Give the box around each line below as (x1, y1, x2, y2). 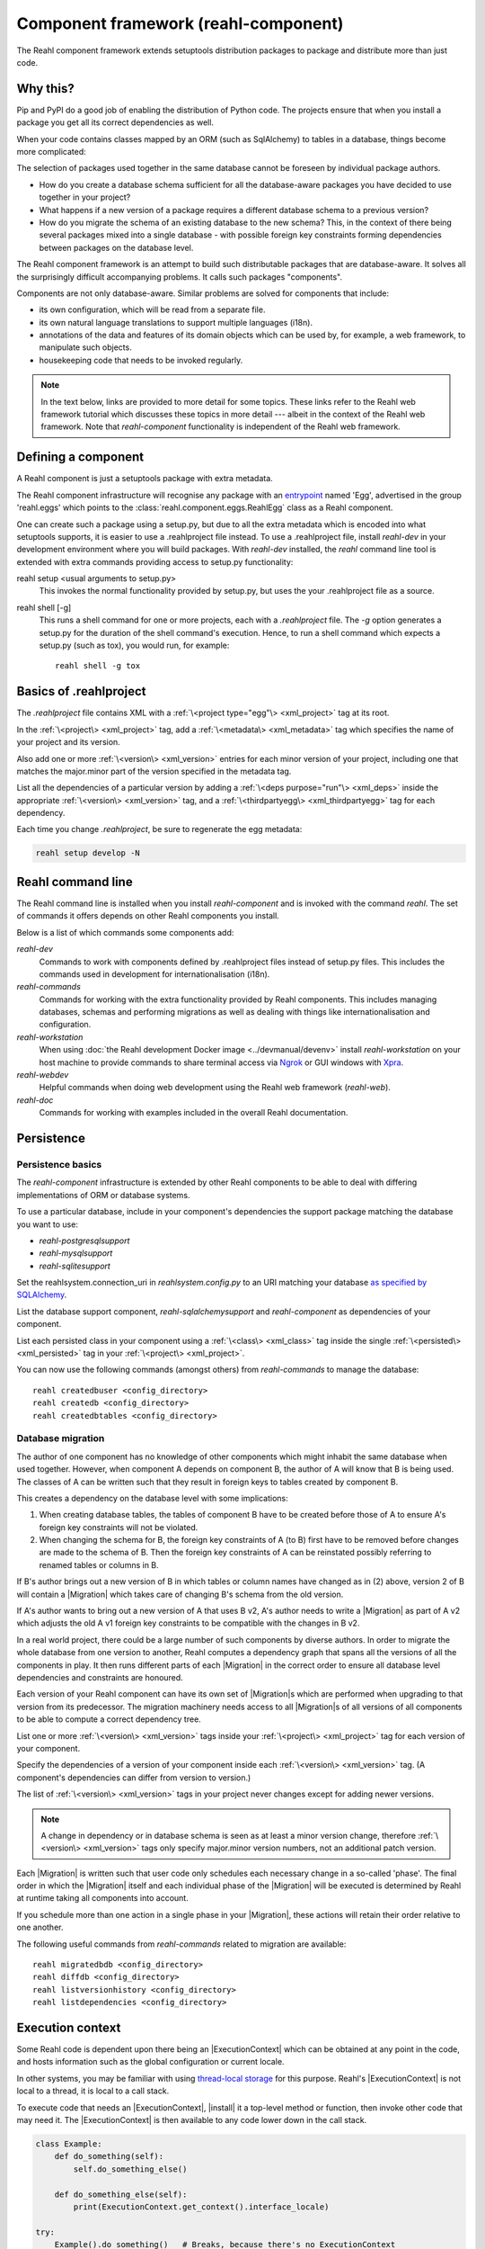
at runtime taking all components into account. (16, 1893, 189, 1904)
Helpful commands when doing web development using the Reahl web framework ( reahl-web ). (39, 1082, 391, 1093)
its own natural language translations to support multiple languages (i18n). (39, 317, 313, 327)
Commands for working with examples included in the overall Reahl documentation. (39, 1107, 348, 1118)
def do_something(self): (54, 2151, 164, 2162)
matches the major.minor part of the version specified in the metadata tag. (16, 766, 292, 776)
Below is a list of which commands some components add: (16, 927, 234, 937)
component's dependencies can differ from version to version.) (16, 1772, 251, 1783)
